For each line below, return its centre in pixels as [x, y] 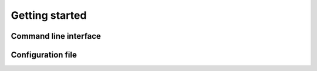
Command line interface [56, 36]
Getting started [49, 15]
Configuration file [44, 55]
